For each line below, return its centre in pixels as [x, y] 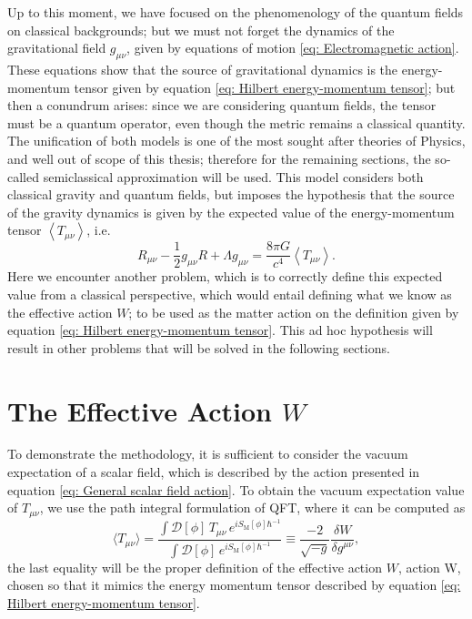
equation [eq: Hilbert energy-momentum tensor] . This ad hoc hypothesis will [220, 330]
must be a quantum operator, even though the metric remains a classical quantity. [236, 122]
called [23, 176]
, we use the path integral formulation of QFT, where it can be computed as [252, 507]
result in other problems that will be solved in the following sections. [199, 347]
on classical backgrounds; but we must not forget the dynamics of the [201, 30]
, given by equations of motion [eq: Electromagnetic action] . [293, 48]
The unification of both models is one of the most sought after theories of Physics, [236, 141]
